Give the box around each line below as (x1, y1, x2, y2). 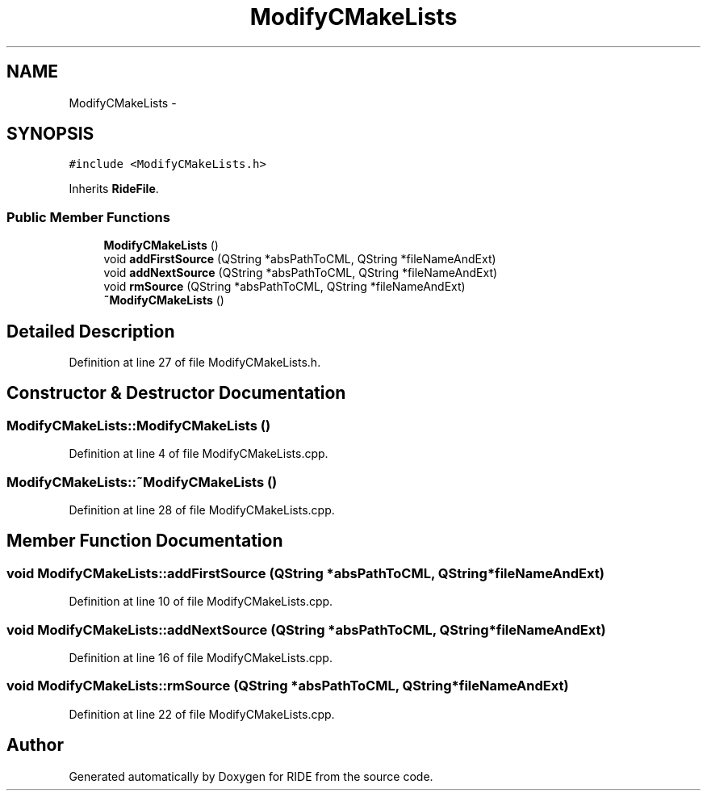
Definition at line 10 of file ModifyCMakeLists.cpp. (69, 594, 333, 609)
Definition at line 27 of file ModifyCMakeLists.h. (69, 355, 321, 370)
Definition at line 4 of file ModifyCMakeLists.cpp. (69, 447, 328, 461)
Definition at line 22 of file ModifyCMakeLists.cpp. (69, 707, 335, 721)
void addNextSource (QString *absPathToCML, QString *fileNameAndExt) (103, 266, 498, 280)
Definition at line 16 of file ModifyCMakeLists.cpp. (69, 650, 333, 665)
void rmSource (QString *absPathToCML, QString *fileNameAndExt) (103, 279, 466, 294)
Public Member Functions (6, 208, 170, 225)
